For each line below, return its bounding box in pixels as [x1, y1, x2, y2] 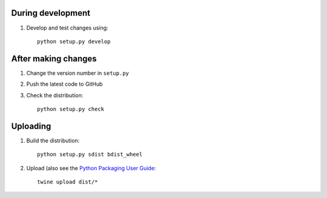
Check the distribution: [26, 91, 84, 99]
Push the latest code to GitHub [26, 80, 103, 88]
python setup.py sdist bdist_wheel [37, 151, 143, 158]
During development [11, 8, 91, 18]
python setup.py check [37, 106, 105, 112]
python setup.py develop [37, 38, 111, 45]
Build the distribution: [26, 136, 80, 144]
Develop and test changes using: [26, 24, 108, 31]
